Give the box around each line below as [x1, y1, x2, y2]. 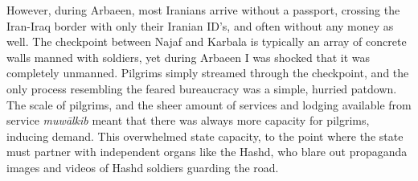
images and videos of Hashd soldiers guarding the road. [6, 158, 279, 175]
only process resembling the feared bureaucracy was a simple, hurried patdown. [6, 80, 397, 97]
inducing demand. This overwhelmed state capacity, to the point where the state [6, 127, 404, 144]
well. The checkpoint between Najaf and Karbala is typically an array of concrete [6, 33, 407, 50]
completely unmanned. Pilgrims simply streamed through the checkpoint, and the [6, 64, 409, 81]
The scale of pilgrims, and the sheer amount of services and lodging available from [6, 96, 412, 113]
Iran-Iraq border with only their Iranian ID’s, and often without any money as [6, 17, 394, 34]
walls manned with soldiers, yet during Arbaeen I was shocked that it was [6, 48, 371, 65]
